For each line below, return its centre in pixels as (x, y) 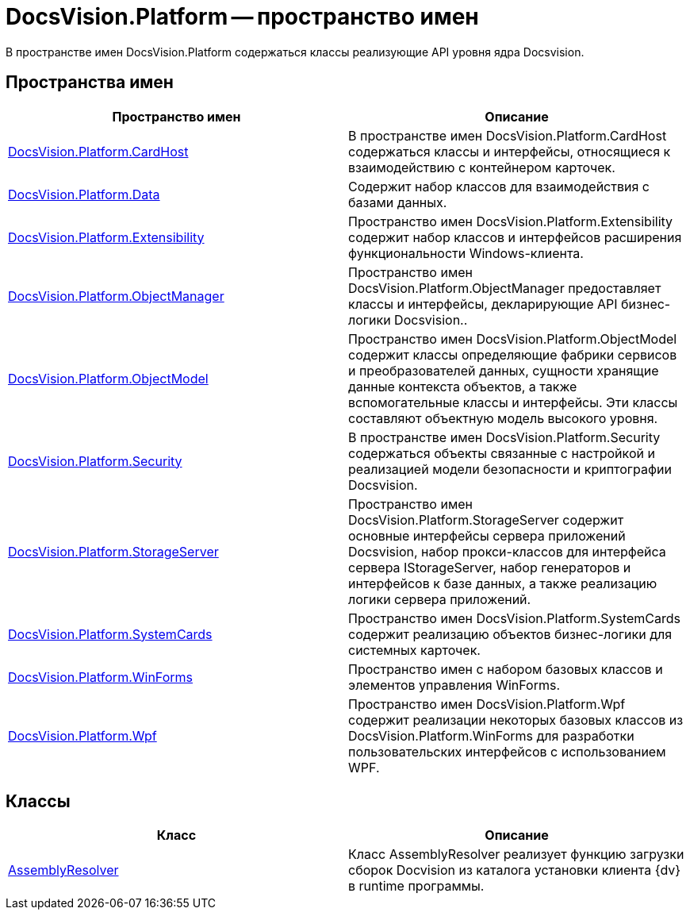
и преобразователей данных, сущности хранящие (504, 370)
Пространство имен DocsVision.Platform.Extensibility (511, 221)
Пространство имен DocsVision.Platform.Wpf (487, 704)
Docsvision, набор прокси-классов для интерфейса (507, 551)
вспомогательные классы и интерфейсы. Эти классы (513, 402)
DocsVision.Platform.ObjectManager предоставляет (505, 288)
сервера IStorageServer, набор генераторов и (490, 567)
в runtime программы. (416, 886)
